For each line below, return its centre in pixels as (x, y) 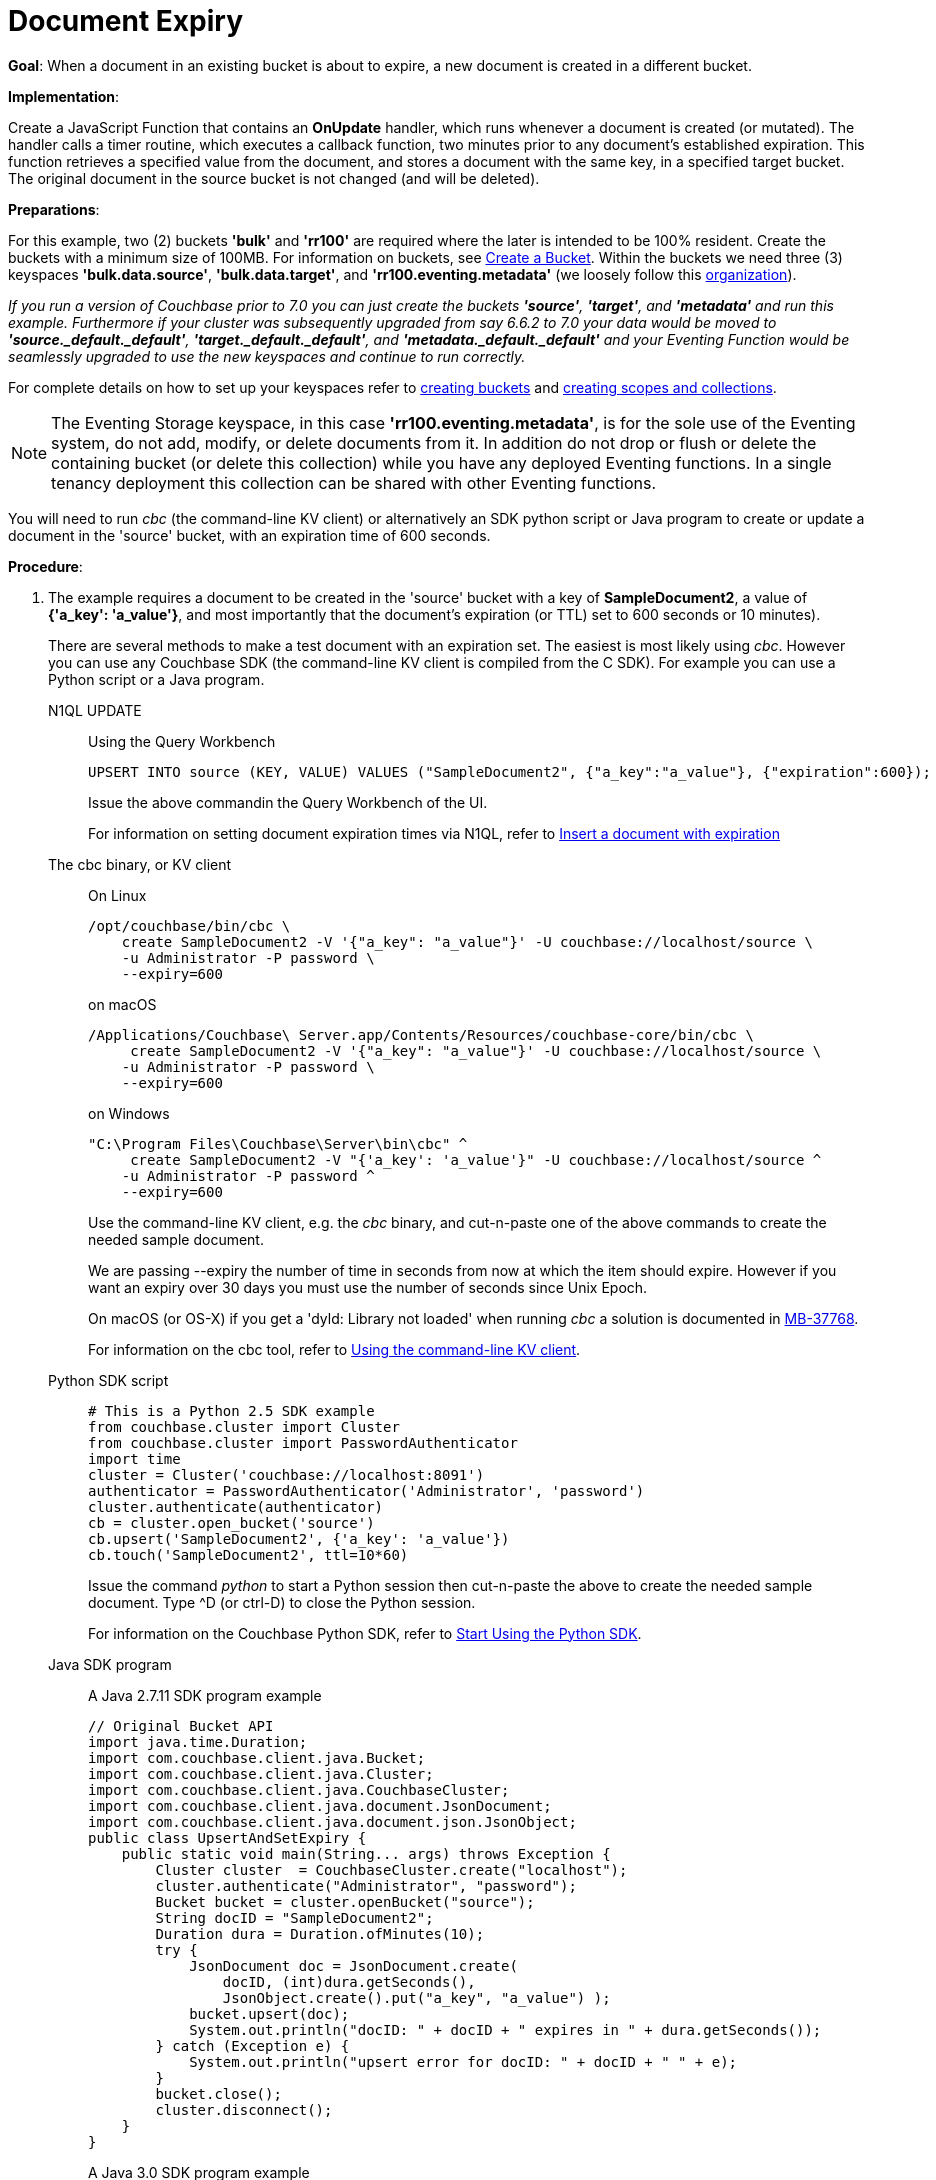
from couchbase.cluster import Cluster (244, 1426)
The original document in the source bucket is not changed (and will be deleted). (274, 178)
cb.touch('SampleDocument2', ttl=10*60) (248, 1554)
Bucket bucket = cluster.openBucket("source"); (345, 1901)
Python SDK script (108, 1380)
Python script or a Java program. (156, 679)
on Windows (129, 1113)
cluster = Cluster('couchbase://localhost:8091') (286, 1474)
